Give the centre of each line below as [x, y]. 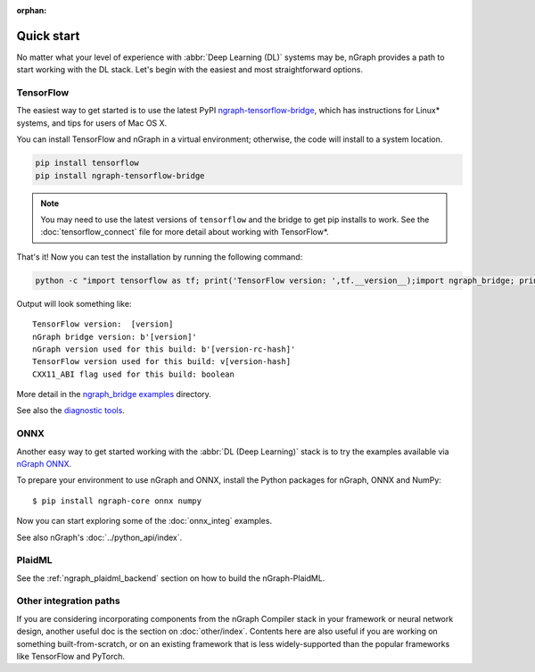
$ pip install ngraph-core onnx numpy [117, 501]
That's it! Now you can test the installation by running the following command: [160, 257]
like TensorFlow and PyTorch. [70, 656]
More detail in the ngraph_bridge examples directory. [114, 394]
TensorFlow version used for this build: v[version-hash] [162, 362]
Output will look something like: [74, 303]
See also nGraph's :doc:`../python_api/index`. [99, 537]
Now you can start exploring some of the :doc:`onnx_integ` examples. [144, 521]
